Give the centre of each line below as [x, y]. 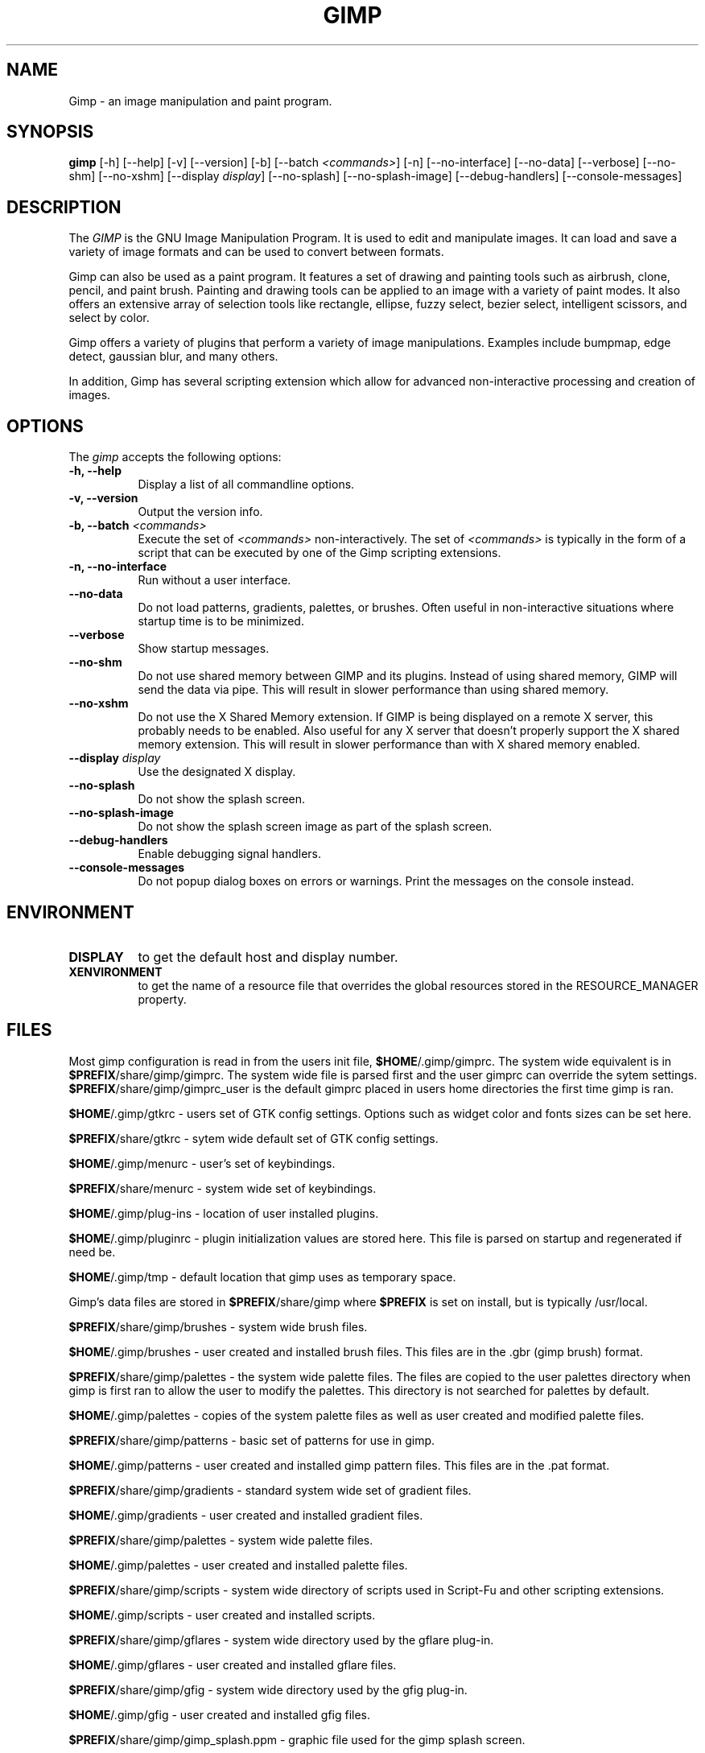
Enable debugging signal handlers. [229, 854]
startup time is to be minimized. [221, 621]
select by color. [109, 318]
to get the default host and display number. [268, 957]
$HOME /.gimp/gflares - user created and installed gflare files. [233, 1664]
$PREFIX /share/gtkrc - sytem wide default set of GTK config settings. [254, 1138]
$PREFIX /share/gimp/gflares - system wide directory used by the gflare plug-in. [281, 1640]
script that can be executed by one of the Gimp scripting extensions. [320, 553]
